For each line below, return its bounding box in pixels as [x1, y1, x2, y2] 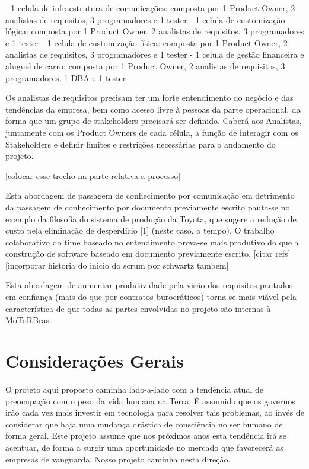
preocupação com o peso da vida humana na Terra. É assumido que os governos [5, 394, 295, 407]
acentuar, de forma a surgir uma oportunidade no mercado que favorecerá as [5, 441, 283, 453]
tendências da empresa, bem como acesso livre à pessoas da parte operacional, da [5, 103, 301, 115]
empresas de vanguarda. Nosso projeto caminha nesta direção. [5, 452, 231, 465]
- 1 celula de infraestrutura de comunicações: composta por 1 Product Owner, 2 [5, 2, 295, 14]
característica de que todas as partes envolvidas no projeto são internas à [5, 302, 271, 314]
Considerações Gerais [5, 349, 184, 373]
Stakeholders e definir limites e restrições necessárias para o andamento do [5, 138, 276, 150]
